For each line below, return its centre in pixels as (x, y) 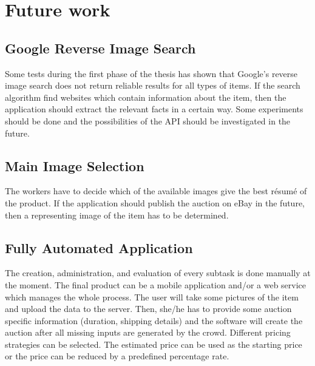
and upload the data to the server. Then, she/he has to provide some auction (148, 309)
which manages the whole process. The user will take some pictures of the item (152, 297)
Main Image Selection (75, 165)
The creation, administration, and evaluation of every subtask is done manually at (158, 273)
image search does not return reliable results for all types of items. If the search (153, 85)
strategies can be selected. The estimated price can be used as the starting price (154, 344)
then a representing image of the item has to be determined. (117, 215)
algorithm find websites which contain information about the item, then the (146, 97)
